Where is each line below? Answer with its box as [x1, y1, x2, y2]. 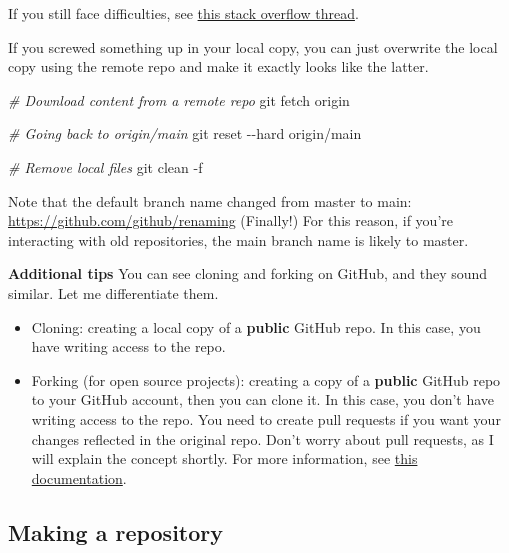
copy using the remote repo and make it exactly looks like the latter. [8, 56, 429, 77]
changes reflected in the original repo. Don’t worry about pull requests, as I [31, 428, 494, 449]
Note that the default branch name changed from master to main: [8, 190, 412, 211]
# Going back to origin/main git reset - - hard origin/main [8, 123, 362, 144]
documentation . [31, 467, 127, 488]
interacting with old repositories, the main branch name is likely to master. [8, 229, 469, 250]
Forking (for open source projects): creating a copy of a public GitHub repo [31, 369, 501, 390]
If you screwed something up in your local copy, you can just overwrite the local [8, 36, 498, 57]
